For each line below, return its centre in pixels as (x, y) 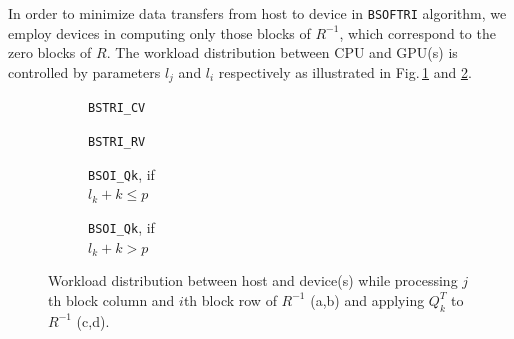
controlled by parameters (84, 71)
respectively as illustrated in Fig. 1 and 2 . (345, 71)
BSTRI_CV (117, 108)
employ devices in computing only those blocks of (159, 32)
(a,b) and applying (367, 299)
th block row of (230, 299)
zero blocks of (50, 52)
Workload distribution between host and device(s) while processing (253, 280)
